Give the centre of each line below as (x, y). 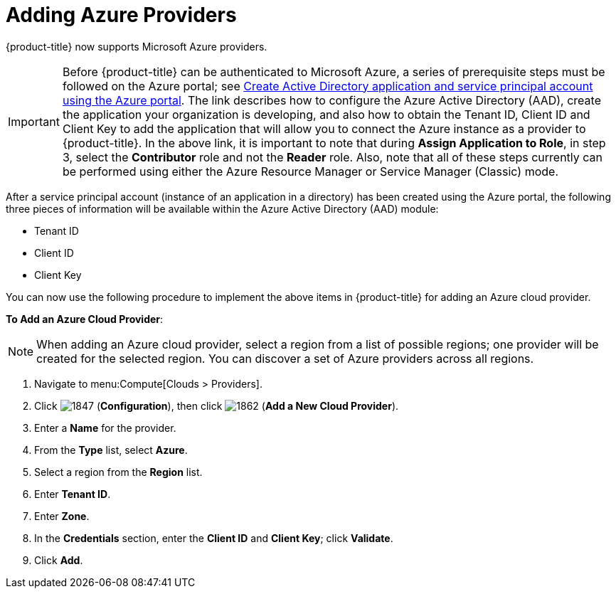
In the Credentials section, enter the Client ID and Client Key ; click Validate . (214, 538)
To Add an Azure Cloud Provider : (85, 319)
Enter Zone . (62, 516)
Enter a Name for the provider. (105, 428)
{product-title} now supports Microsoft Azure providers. (137, 46)
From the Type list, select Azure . (111, 450)
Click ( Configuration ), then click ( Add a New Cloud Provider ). (217, 405)
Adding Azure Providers (121, 15)
